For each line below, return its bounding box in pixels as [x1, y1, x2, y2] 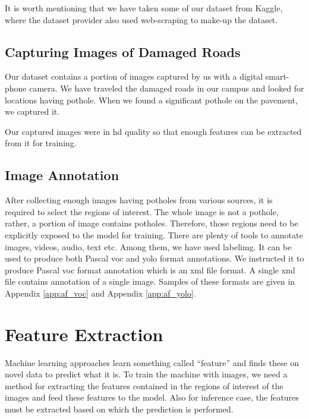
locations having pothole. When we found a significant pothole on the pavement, [5, 93, 298, 106]
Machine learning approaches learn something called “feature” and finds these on [5, 356, 299, 368]
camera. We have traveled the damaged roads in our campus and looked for [29, 81, 304, 94]
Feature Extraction [5, 322, 163, 346]
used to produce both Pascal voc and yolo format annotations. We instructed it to [5, 252, 304, 264]
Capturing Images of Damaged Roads [5, 42, 241, 61]
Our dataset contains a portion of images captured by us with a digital [5, 70, 263, 83]
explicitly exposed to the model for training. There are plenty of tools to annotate [5, 228, 303, 241]
